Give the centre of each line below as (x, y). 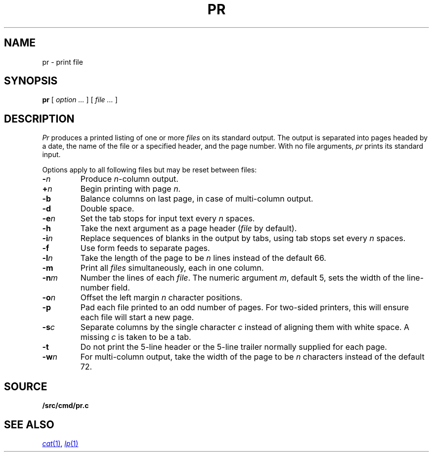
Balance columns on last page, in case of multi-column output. (197, 199)
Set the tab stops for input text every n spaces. (168, 219)
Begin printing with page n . (130, 189)
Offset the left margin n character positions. (161, 298)
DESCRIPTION (39, 119)
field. (121, 288)
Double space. (107, 209)
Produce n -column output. (129, 179)
